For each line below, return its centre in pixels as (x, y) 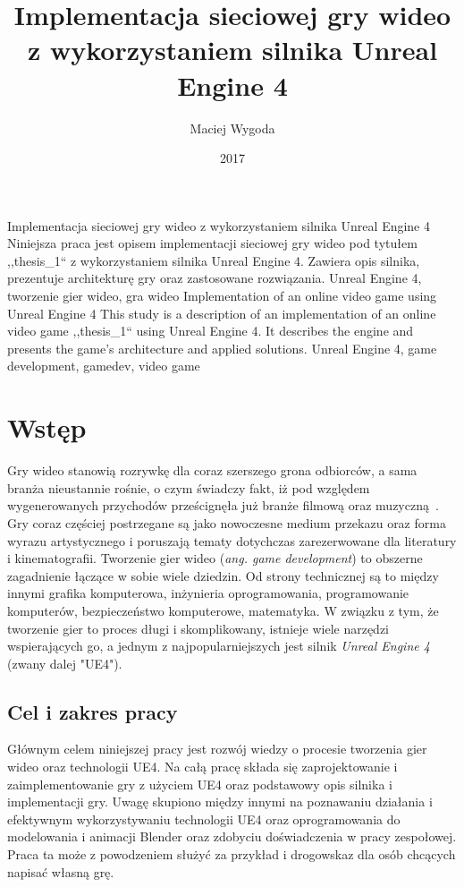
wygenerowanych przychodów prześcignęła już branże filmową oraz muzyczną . (223, 505)
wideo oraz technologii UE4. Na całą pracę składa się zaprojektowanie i (202, 767)
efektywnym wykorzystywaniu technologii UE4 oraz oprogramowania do (204, 819)
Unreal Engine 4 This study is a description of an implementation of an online (222, 313)
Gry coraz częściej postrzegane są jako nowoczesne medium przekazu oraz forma (227, 522)
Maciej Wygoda (232, 128)
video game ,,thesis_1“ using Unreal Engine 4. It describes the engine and (211, 331)
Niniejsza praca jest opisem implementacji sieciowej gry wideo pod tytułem (212, 243)
